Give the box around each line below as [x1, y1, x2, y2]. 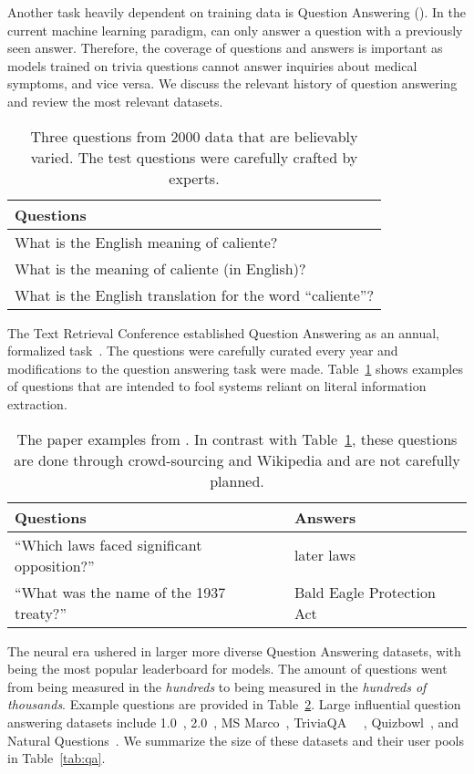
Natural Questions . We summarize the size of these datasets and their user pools [7, 730, 464, 749]
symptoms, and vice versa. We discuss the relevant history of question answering [7, 74, 458, 93]
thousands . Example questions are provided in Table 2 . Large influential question [7, 695, 461, 714]
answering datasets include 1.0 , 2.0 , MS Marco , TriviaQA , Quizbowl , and [7, 712, 459, 731]
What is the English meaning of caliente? [15, 231, 278, 253]
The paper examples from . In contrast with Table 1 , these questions [16, 428, 458, 449]
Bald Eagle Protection [294, 581, 436, 603]
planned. [210, 470, 264, 491]
